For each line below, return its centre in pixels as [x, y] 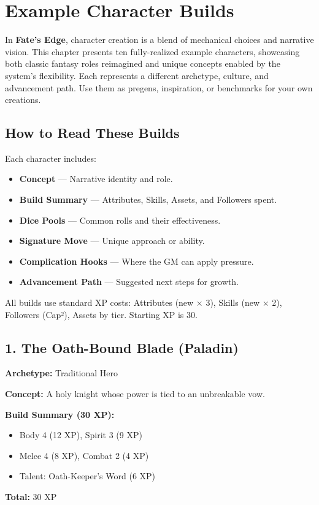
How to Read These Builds [92, 133]
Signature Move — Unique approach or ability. [112, 241]
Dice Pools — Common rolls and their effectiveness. [120, 220]
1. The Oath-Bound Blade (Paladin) [122, 347]
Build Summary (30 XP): [60, 414]
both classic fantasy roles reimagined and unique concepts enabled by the [143, 63]
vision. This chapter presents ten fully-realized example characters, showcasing [152, 51]
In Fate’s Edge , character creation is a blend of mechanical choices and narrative [159, 40]
